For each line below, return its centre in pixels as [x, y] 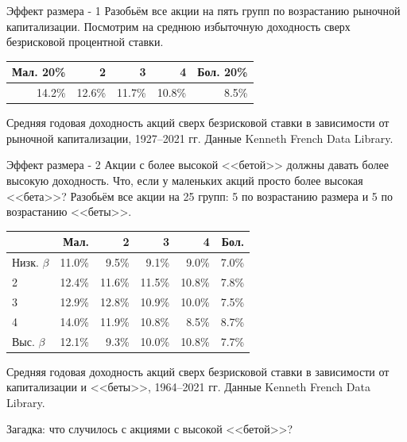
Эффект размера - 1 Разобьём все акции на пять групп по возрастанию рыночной [203, 10]
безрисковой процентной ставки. [85, 42]
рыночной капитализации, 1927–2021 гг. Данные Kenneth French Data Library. [200, 138]
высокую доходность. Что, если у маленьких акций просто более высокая [185, 180]
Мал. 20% [39, 72]
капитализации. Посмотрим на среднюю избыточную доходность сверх [178, 26]
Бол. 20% [223, 72]
